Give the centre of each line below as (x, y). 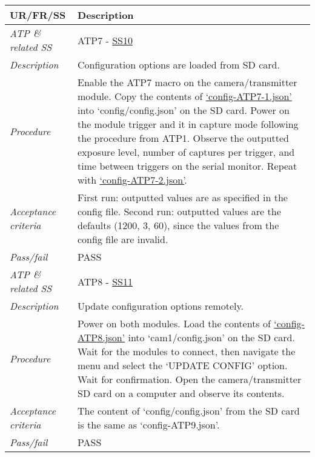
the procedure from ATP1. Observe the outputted (183, 138)
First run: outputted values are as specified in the (183, 197)
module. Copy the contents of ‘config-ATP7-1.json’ (185, 96)
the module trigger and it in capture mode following (188, 124)
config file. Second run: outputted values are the (179, 211)
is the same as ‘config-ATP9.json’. (149, 425)
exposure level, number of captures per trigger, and (186, 152)
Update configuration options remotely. (161, 306)
